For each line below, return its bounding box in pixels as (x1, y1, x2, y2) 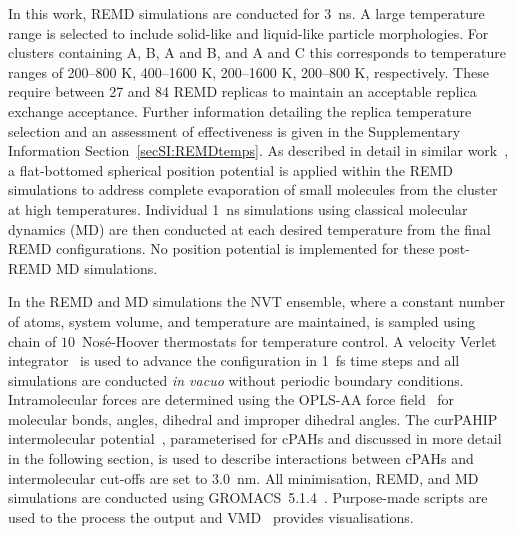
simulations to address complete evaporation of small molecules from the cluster (8, 179, 498, 200)
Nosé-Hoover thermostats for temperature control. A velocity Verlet (81, 330, 497, 351)
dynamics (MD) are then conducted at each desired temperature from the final (8, 218, 491, 239)
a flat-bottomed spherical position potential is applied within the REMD (8, 159, 454, 180)
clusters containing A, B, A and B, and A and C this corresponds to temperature (8, 42, 506, 63)
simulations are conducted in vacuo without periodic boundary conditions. (8, 369, 464, 390)
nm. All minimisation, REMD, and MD (236, 467, 479, 488)
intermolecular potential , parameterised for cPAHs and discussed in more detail (8, 428, 502, 449)
